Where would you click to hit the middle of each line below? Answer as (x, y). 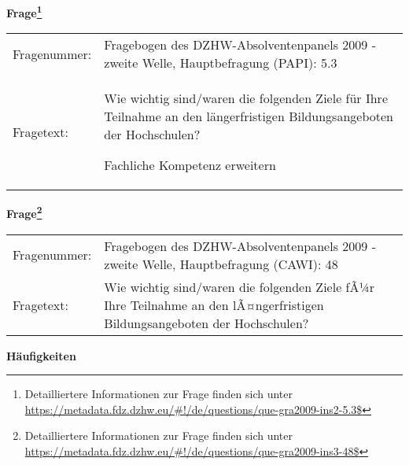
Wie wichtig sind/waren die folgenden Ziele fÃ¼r (239, 286)
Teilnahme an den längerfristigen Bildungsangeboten (249, 116)
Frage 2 (24, 212)
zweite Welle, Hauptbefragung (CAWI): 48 (221, 264)
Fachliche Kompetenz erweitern (190, 165)
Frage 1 (24, 11)
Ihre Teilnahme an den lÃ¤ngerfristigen (214, 304)
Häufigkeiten (41, 355)
